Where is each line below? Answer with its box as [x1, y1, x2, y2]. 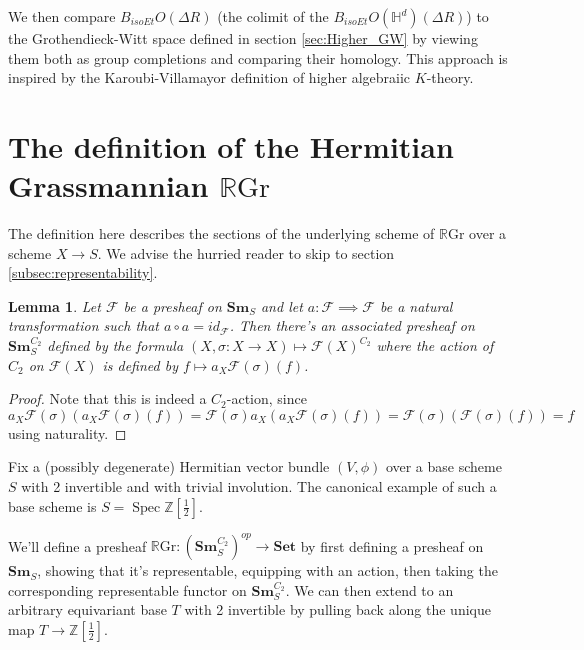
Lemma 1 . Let [8, 295, 101, 316]
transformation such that [8, 315, 159, 336]
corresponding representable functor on [8, 579, 247, 600]
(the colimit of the [217, 6, 329, 26]
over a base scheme [385, 456, 502, 477]
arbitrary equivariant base [8, 599, 167, 620]
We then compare [8, 6, 116, 26]
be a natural [379, 295, 453, 316]
